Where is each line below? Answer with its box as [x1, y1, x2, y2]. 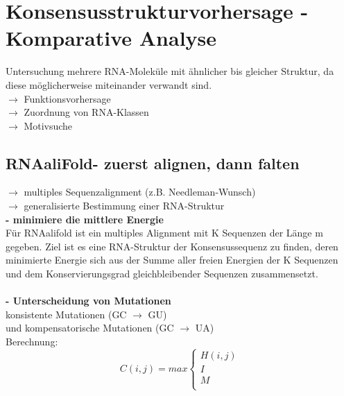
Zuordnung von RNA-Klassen [24, 105, 149, 119]
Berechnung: [6, 334, 58, 349]
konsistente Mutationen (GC [6, 307, 127, 321]
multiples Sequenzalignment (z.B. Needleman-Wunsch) [24, 184, 256, 199]
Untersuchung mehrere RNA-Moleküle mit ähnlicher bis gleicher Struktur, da [6, 64, 334, 78]
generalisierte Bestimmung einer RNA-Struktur [24, 198, 225, 213]
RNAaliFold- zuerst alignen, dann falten [6, 152, 300, 173]
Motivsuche [24, 118, 73, 132]
